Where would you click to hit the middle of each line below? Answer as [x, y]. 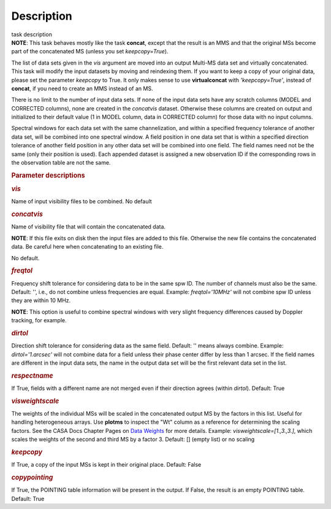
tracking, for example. [39, 321]
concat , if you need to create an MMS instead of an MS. [82, 88]
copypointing [32, 478]
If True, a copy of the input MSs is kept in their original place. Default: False [106, 465]
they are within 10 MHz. [41, 300]
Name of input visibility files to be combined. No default [82, 201]
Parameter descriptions [48, 175]
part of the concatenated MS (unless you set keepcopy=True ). [90, 52]
